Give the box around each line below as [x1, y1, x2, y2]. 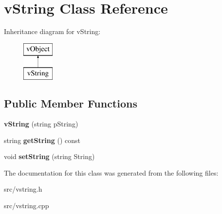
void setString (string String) [4, 151, 95, 161]
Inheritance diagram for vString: [4, 26, 101, 36]
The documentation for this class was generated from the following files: [4, 167, 219, 178]
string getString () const [4, 135, 80, 145]
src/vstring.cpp [4, 200, 49, 211]
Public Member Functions [4, 96, 137, 111]
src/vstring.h [4, 184, 42, 194]
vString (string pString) [4, 119, 78, 129]
